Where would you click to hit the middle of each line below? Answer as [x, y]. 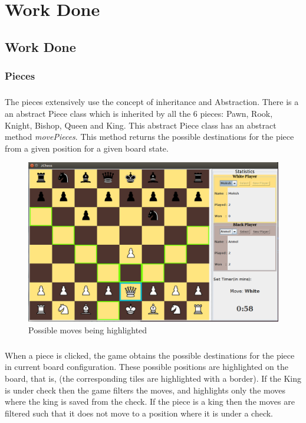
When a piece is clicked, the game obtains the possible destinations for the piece [150, 355]
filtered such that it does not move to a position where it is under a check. [139, 413]
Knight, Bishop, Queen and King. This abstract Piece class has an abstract [141, 125]
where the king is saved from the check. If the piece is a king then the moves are [150, 401]
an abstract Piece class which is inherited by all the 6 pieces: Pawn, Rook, [139, 113]
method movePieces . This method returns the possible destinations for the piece [149, 137]
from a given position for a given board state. [87, 148]
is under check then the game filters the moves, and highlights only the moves [145, 390]
